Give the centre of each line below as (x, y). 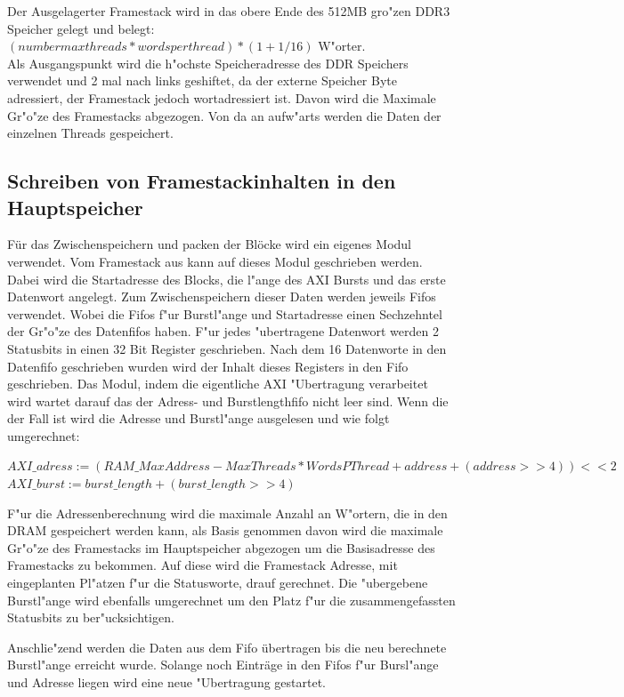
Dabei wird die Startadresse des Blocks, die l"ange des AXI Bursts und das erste (227, 279)
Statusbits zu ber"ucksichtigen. (91, 617)
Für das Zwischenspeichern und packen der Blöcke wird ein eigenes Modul (209, 244)
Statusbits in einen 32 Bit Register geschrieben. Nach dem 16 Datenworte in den (227, 348)
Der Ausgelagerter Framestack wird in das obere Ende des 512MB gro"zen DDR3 (229, 11)
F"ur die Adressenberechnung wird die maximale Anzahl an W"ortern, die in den (227, 513)
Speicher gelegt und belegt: (81, 28)
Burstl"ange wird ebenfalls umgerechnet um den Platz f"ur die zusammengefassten (231, 600)
